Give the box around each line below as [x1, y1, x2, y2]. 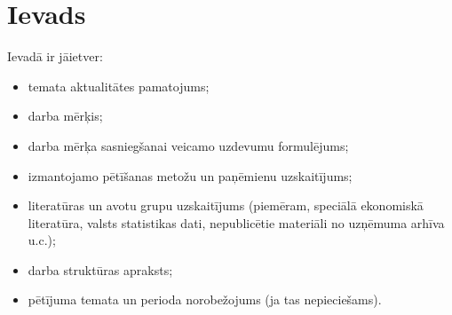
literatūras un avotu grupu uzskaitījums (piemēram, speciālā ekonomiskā [28, 196, 424, 215]
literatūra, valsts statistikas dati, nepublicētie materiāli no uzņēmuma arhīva [28, 213, 445, 232]
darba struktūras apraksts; [28, 260, 173, 279]
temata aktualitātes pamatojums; [28, 76, 210, 95]
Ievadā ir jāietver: [7, 47, 103, 66]
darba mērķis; [28, 106, 103, 125]
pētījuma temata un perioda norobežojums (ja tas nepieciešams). [28, 290, 382, 309]
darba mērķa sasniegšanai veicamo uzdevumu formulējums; [28, 136, 349, 154]
